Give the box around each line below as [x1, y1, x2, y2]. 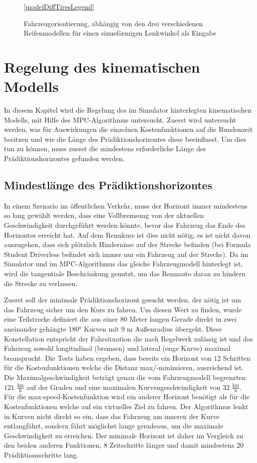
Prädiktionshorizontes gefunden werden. [4, 153, 125, 164]
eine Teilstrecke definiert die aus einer [4, 314, 118, 324]
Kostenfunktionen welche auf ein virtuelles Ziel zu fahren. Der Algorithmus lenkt [4, 401, 249, 411]
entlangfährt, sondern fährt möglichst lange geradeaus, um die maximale [4, 421, 223, 431]
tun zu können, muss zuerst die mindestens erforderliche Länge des [4, 143, 206, 154]
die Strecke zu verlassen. [4, 278, 78, 288]
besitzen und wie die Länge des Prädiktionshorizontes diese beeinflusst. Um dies [4, 133, 246, 144]
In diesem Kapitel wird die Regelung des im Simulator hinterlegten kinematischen [4, 105, 252, 115]
